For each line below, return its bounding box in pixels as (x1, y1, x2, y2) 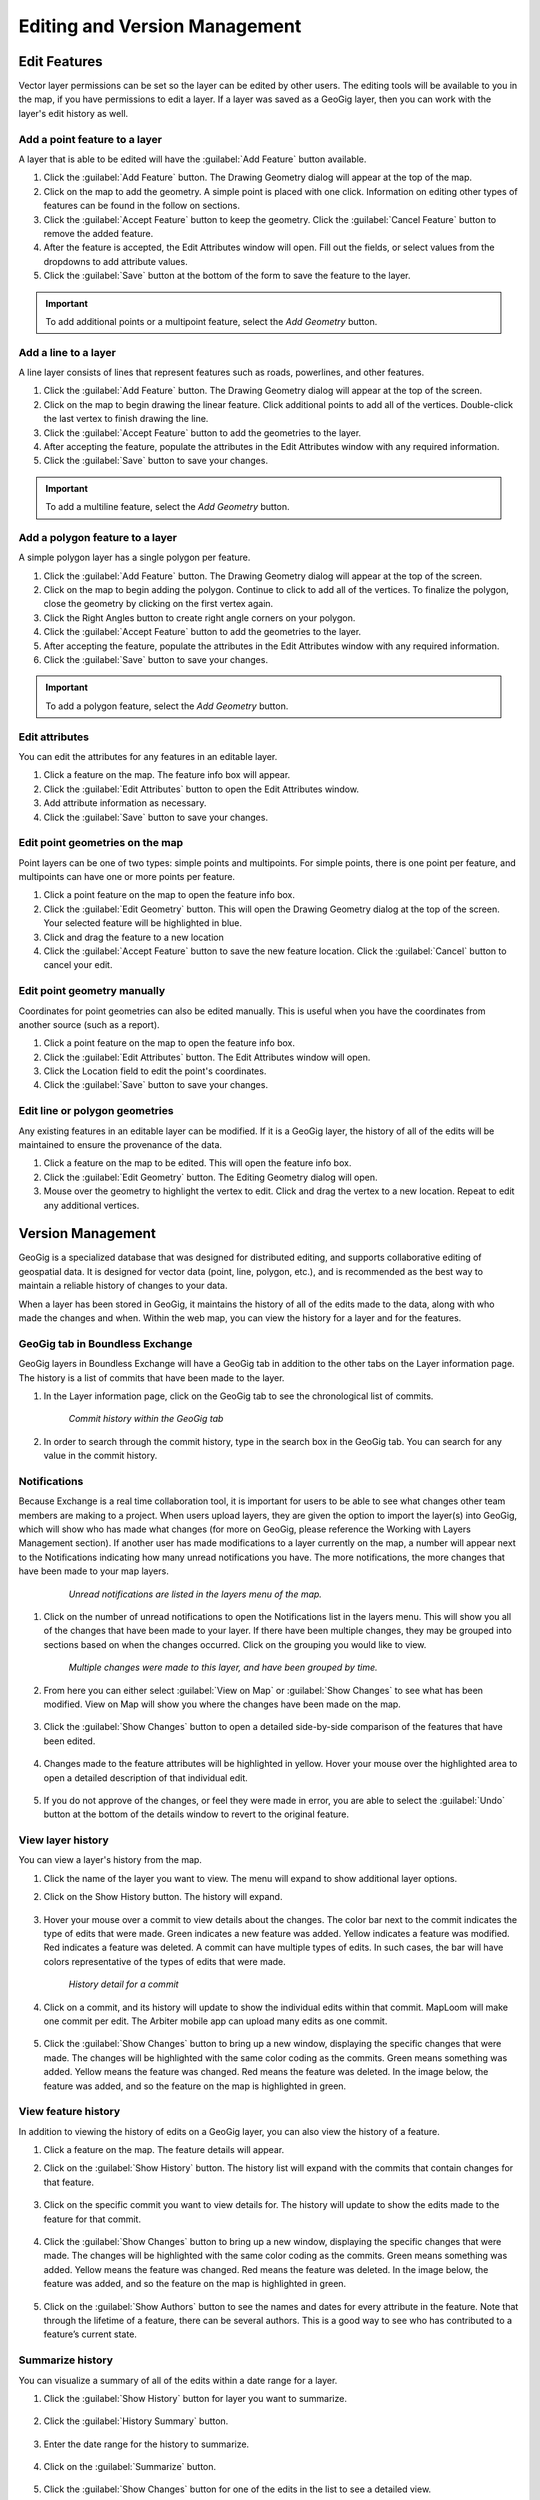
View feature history (18, 2105, 120, 2119)
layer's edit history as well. (18, 107, 129, 119)
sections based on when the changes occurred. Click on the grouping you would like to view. (43, 1638, 427, 1650)
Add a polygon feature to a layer (18, 530, 177, 544)
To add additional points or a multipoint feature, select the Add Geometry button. (45, 315, 378, 327)
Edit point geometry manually (18, 984, 165, 998)
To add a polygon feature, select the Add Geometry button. (45, 700, 289, 712)
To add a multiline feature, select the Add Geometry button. (45, 501, 290, 513)
